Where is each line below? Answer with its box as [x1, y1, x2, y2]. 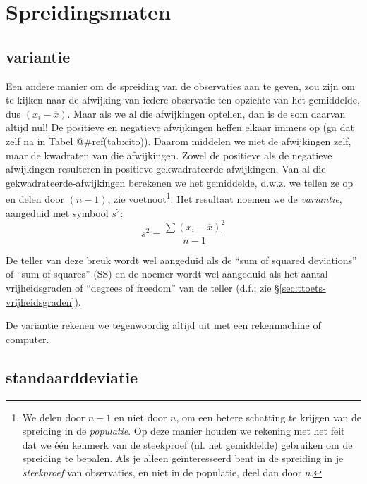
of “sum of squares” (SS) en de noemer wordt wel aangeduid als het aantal [6, 266, 328, 281]
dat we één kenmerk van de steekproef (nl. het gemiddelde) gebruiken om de [22, 437, 353, 452]
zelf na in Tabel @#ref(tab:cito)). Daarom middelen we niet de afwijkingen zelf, [6, 133, 351, 148]
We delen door [22, 409, 85, 424]
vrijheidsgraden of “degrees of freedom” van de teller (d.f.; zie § [6, 280, 279, 294]
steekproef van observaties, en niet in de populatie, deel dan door [22, 464, 302, 479]
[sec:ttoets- [279, 280, 326, 294]
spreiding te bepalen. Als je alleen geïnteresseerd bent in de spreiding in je [22, 451, 344, 466]
